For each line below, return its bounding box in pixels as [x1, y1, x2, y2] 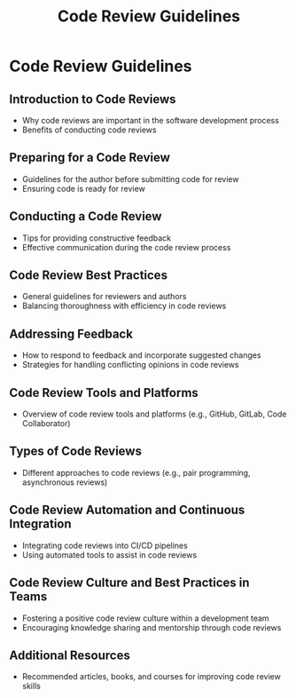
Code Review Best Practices [9, 268, 168, 283]
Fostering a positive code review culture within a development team [21, 613, 269, 623]
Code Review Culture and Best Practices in [9, 575, 250, 591]
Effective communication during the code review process [21, 242, 231, 252]
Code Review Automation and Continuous [9, 503, 245, 518]
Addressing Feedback [9, 326, 133, 341]
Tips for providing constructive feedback [21, 233, 172, 243]
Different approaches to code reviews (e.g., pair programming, [21, 467, 251, 478]
